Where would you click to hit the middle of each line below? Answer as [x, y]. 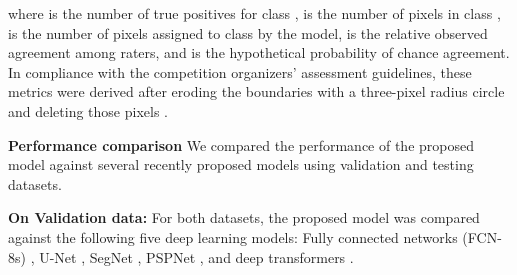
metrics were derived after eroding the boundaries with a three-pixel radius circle [256, 91]
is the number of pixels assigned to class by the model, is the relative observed [248, 32]
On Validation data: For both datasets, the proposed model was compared [244, 217]
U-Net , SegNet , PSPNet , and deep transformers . [196, 256]
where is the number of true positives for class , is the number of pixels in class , [254, 13]
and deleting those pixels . [88, 110]
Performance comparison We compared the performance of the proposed [241, 144]
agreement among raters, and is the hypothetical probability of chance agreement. [259, 52]
